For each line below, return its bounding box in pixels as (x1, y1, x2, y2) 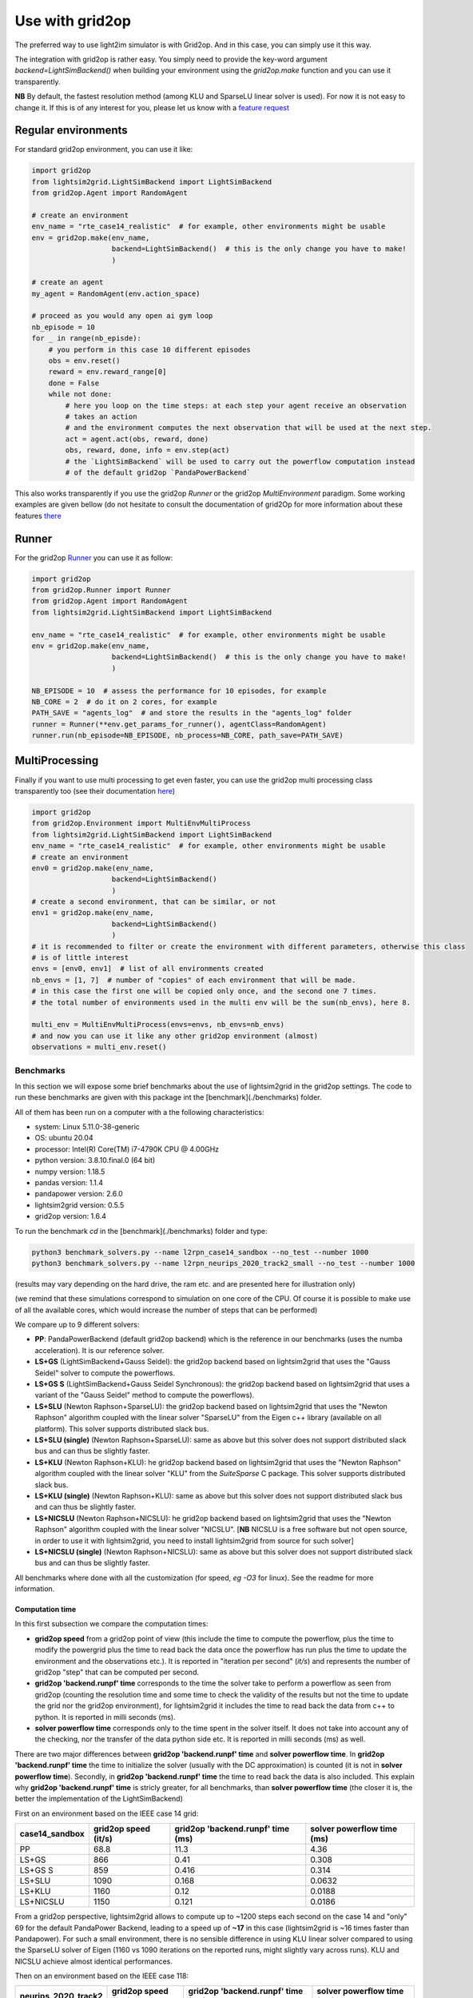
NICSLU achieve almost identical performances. (14, 1956, 173, 1966)
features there (14, 511, 62, 520)
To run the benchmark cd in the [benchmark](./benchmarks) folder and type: (14, 1226, 268, 1236)
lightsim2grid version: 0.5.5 (34, 1200, 125, 1210)
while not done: (48, 390, 112, 399)
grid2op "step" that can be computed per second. (34, 1667, 200, 1678)
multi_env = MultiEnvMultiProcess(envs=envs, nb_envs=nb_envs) (31, 1020, 285, 1029)
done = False (48, 378, 100, 388)
